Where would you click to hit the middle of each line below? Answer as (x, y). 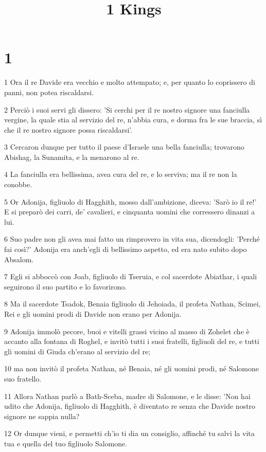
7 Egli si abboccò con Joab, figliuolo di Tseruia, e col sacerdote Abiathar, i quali (131, 276)
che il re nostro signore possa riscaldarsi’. (68, 129)
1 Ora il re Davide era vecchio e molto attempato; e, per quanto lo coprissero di (130, 82)
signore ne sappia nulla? (42, 416)
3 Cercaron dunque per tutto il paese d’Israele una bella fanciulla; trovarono (124, 147)
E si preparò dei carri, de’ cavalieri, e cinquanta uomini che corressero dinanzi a (130, 212)
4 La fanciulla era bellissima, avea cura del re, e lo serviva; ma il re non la (121, 174)
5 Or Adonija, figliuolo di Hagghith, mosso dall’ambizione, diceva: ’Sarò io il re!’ (130, 201)
